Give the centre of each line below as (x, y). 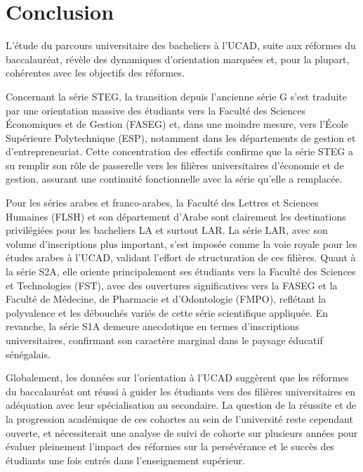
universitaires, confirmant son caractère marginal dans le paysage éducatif (164, 340)
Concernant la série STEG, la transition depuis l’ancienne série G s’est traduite (176, 96)
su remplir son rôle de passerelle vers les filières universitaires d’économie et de (175, 165)
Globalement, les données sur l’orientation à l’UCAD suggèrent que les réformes (177, 378)
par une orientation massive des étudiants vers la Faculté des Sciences (156, 110)
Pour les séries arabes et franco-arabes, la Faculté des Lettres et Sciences (162, 203)
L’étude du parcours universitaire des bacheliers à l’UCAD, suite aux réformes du (181, 45)
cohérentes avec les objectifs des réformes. (95, 73)
